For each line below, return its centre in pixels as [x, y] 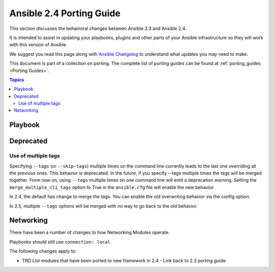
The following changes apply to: [43, 251]
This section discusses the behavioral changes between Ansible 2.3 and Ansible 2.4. [98, 28]
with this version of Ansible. [39, 45]
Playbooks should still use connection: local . [60, 242]
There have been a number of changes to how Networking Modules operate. [90, 232]
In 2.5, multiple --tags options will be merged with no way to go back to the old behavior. [104, 206]
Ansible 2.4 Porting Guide [65, 13]
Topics [17, 80]
